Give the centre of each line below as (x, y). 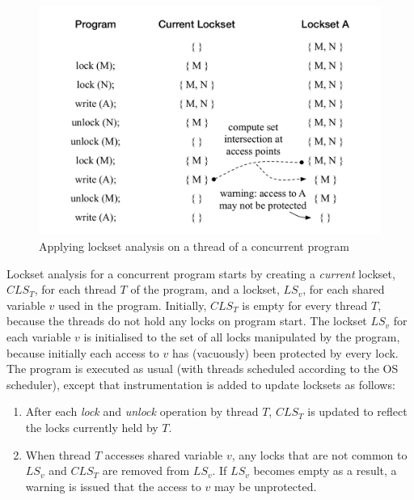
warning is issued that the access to (113, 486)
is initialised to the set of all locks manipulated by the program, (242, 336)
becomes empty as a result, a (325, 470)
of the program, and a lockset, (205, 289)
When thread (58, 454)
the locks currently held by (92, 427)
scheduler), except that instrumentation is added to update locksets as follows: (201, 384)
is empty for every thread (305, 305)
